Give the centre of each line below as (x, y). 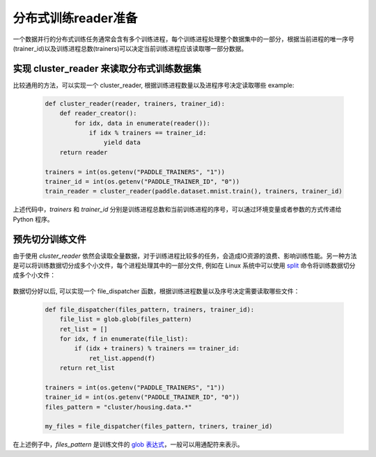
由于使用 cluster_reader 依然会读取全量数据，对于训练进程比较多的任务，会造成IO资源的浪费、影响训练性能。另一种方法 (185, 256)
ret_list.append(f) (122, 358)
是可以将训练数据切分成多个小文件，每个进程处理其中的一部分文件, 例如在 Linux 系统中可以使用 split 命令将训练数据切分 (184, 265)
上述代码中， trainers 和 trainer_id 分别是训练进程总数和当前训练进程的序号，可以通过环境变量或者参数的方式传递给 (177, 210)
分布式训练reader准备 (75, 18)
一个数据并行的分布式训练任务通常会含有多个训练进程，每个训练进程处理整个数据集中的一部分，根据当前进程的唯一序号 (183, 39)
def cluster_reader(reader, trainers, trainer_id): (135, 103)
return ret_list (87, 368)
